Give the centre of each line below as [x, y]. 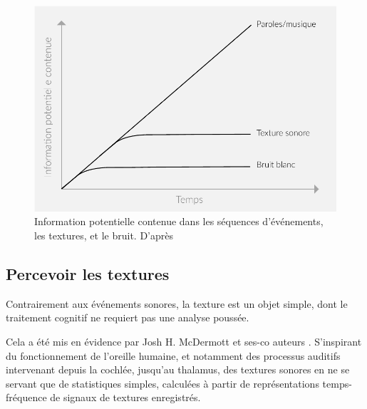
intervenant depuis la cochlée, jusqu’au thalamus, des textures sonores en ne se [178, 369]
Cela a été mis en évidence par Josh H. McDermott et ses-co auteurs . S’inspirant [184, 341]
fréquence [26, 397]
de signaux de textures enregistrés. [125, 397]
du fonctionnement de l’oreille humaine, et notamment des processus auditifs [173, 355]
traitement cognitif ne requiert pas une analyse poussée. [128, 317]
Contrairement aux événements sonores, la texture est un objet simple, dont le [177, 303]
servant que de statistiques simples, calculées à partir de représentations [162, 383]
